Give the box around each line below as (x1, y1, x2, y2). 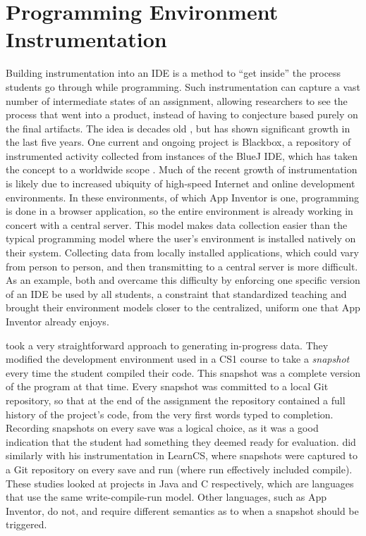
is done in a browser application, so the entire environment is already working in (6, 204, 353, 218)
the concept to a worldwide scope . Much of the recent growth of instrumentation (6, 162, 358, 177)
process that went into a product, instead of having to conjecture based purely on (6, 107, 358, 122)
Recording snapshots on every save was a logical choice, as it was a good (6, 420, 319, 435)
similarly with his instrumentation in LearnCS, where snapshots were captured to (6, 448, 358, 463)
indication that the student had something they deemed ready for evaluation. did (6, 434, 356, 449)
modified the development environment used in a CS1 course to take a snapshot (6, 351, 350, 366)
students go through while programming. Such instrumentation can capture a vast (6, 79, 360, 94)
